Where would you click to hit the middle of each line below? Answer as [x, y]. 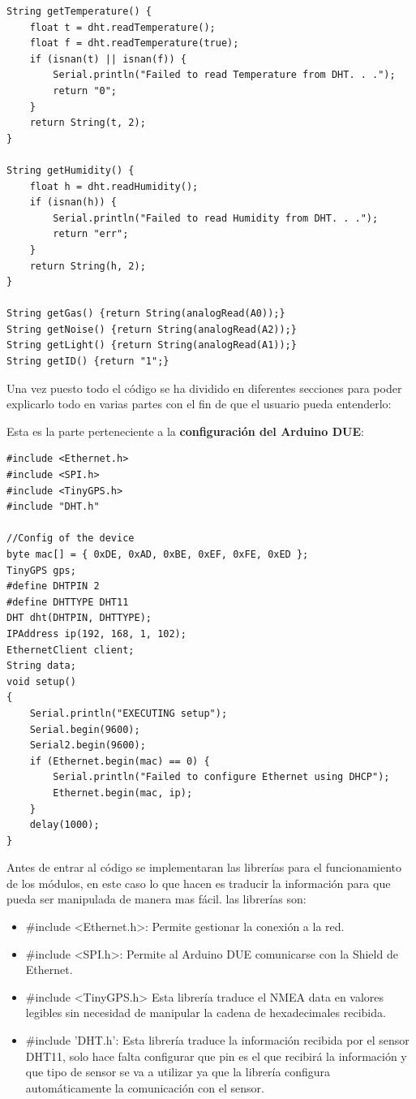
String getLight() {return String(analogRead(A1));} [152, 345]
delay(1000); [64, 825]
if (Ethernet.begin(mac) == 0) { [120, 761]
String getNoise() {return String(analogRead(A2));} [152, 329]
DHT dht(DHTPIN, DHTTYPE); [79, 618]
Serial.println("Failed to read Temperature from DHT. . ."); [224, 75]
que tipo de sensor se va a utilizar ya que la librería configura [178, 1072]
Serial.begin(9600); [85, 729]
